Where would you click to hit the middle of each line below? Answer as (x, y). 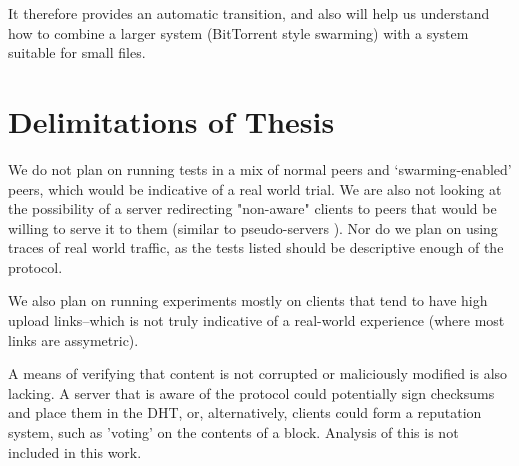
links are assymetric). (73, 339)
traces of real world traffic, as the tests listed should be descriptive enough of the (256, 247)
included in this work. (75, 451)
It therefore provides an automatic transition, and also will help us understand (249, 13)
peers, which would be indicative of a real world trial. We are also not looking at (255, 188)
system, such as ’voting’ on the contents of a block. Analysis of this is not (233, 432)
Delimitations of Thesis (171, 120)
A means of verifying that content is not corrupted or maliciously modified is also (258, 373)
